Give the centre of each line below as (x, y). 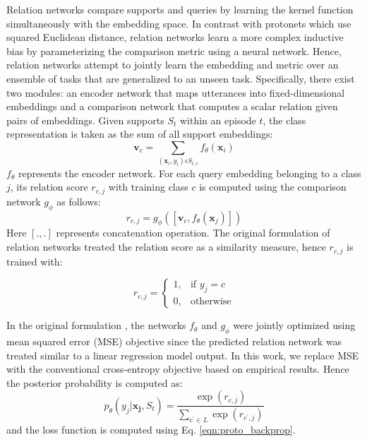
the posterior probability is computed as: (95, 382)
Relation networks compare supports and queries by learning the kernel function (180, 9)
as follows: (79, 201)
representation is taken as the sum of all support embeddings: (140, 134)
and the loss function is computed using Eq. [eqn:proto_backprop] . (151, 429)
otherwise (211, 302)
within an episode (218, 120)
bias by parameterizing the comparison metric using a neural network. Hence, (174, 50)
